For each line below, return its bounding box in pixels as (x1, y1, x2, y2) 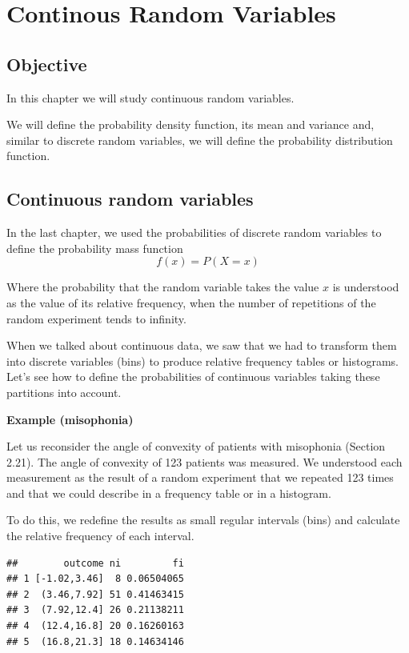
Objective (6, 51, 87, 76)
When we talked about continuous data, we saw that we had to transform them (6, 337, 397, 354)
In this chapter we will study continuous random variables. (6, 89, 295, 106)
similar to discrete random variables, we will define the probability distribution (6, 131, 393, 148)
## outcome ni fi (6, 557, 184, 569)
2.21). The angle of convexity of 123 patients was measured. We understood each (6, 453, 403, 470)
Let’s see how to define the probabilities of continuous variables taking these (6, 368, 380, 385)
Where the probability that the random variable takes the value (6, 278, 319, 295)
